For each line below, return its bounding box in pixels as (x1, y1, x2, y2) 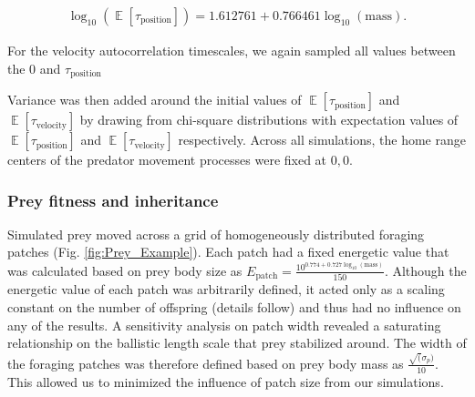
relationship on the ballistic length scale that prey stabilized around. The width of (7, 333, 467, 352)
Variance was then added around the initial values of (7, 90, 302, 109)
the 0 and (7, 58, 61, 77)
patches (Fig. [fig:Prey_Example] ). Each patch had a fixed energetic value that (7, 242, 449, 261)
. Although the (384, 260, 467, 280)
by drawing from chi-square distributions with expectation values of (79, 110, 459, 129)
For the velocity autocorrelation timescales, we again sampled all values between (7, 41, 456, 60)
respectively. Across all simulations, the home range (178, 130, 466, 149)
